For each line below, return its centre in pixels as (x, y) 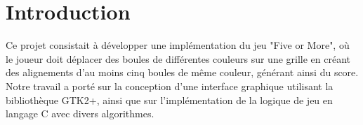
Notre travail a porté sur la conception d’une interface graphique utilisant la (170, 86)
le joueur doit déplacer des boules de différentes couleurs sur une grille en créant (178, 58)
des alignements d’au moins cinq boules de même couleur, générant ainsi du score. (182, 72)
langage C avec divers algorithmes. (80, 113)
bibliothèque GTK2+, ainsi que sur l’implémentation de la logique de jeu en (169, 100)
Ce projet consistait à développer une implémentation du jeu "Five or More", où (178, 45)
